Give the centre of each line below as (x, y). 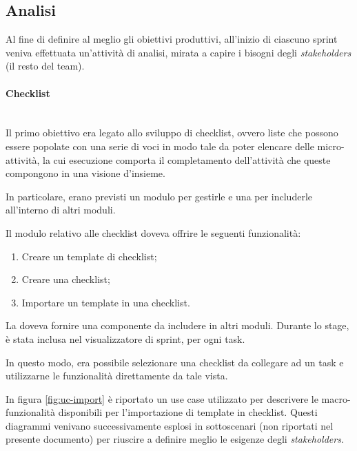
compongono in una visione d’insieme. (85, 173)
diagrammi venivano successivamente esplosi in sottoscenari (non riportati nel (170, 425)
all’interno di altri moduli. (61, 210)
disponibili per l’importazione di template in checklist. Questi (188, 412)
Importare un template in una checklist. (106, 302)
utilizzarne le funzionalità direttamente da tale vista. (117, 376)
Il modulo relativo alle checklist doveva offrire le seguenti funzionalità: (153, 232)
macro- (336, 398)
